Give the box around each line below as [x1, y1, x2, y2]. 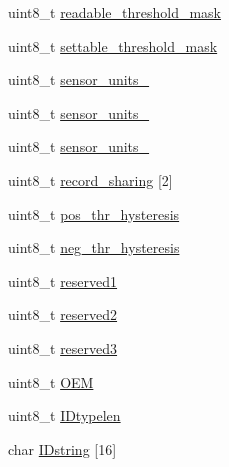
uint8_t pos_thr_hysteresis [8, 203, 180, 224]
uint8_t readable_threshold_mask [8, 2, 221, 22]
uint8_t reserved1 [8, 270, 118, 291]
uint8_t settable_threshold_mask [8, 35, 218, 56]
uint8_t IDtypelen [8, 405, 121, 426]
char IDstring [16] [8, 438, 117, 459]
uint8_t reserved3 [8, 337, 118, 358]
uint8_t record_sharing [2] [8, 169, 173, 190]
